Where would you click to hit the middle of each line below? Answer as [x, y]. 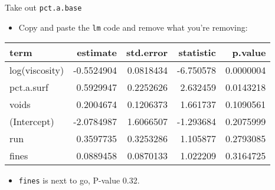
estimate [97, 53]
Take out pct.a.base [43, 7]
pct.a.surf [29, 87]
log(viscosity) [37, 70]
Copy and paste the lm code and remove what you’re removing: [133, 27]
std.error [147, 53]
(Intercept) [32, 122]
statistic [197, 53]
